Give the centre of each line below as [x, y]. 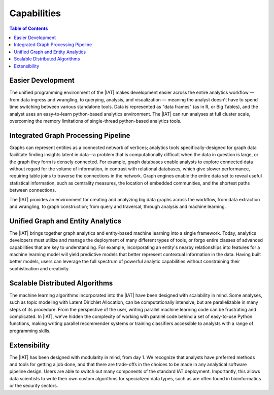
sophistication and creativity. [40, 268]
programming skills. [30, 331]
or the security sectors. [34, 386]
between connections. [33, 190]
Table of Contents [29, 28]
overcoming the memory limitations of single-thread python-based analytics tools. [95, 121]
